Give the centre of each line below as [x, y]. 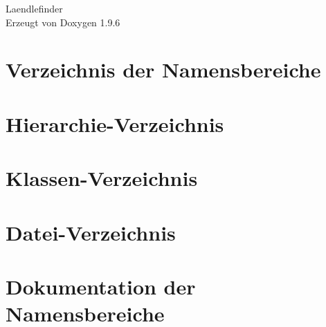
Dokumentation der [101, 286]
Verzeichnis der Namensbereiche [163, 69]
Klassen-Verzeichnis [102, 178]
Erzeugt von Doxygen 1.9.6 [63, 22]
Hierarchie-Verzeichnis [115, 123]
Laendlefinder [34, 8]
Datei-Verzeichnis [91, 232]
